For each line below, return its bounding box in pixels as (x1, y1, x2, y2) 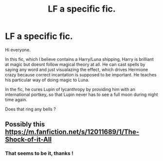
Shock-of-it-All (5, 135, 52, 144)
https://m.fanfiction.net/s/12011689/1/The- (5, 128, 140, 136)
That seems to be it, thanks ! (5, 150, 73, 157)
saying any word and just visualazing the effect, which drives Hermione (5, 67, 148, 72)
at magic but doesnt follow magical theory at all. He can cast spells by (5, 61, 145, 67)
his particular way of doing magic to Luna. (5, 77, 90, 83)
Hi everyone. (5, 47, 31, 53)
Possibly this (5, 120, 45, 128)
